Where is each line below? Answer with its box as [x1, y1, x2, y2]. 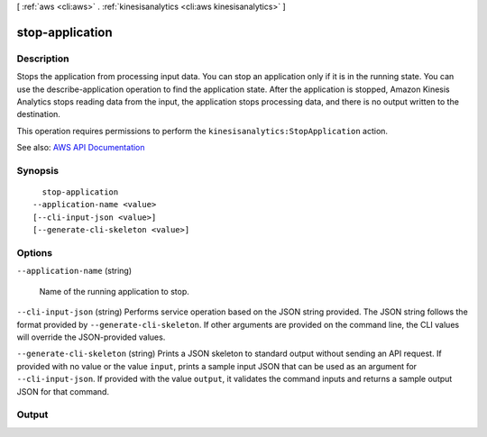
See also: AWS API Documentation [16, 142, 145, 153]
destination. [16, 109, 60, 120]
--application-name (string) [16, 266, 133, 277]
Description [16, 52, 69, 65]
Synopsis [16, 164, 59, 177]
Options [16, 247, 53, 259]
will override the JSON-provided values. [16, 332, 166, 342]
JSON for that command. [16, 386, 110, 396]
